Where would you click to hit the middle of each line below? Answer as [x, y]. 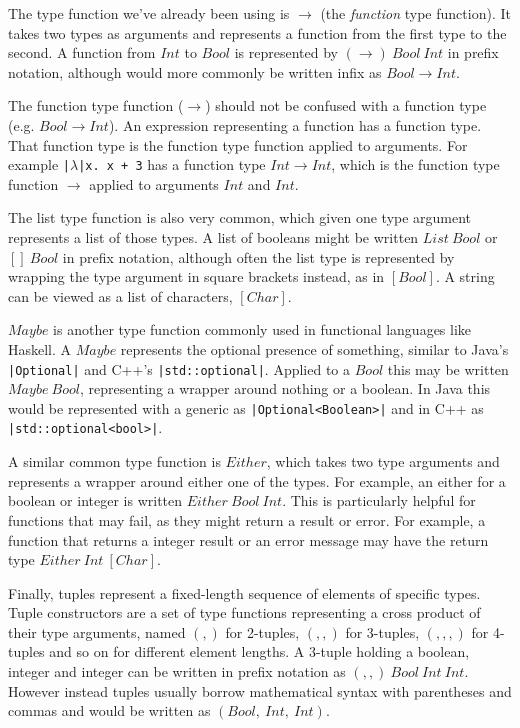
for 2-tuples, [262, 631]
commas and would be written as [109, 710]
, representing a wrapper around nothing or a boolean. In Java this [285, 388]
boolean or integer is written [95, 500]
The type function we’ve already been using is [149, 13]
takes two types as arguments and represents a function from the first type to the [257, 32]
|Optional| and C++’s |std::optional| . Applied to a [179, 368]
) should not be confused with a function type [346, 105]
